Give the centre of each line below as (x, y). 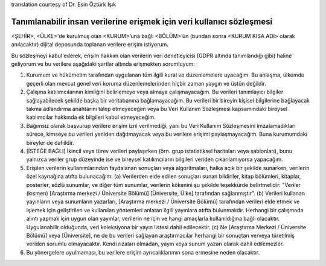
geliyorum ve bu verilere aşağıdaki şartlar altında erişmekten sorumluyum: (103, 64)
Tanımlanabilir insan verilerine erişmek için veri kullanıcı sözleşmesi (142, 21)
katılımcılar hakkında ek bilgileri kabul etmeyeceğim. (91, 117)
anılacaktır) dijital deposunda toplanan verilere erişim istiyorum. (90, 45)
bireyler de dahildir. (50, 142)
